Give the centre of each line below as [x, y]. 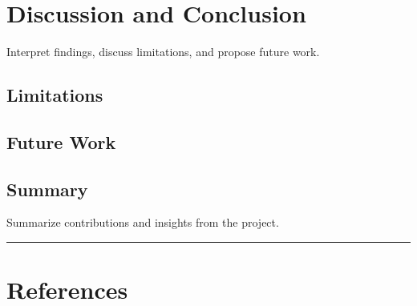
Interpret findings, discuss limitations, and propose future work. [163, 52]
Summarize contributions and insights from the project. [143, 222]
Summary [47, 189]
